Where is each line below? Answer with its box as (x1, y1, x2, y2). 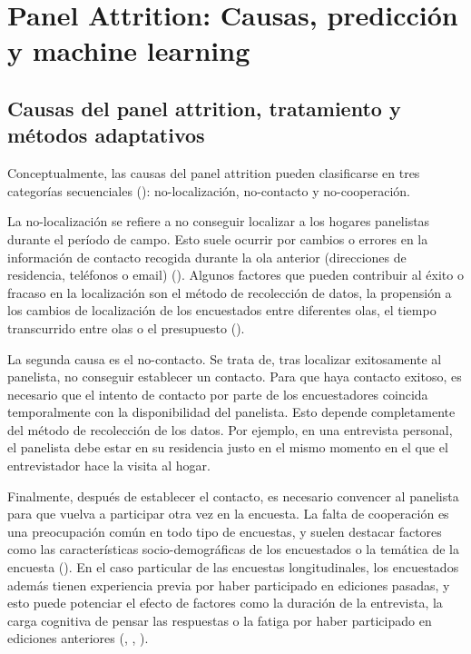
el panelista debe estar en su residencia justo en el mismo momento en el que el (7, 438, 448, 457)
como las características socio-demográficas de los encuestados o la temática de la (7, 540, 460, 559)
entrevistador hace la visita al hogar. (7, 456, 211, 475)
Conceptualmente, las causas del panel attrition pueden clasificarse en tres (7, 163, 420, 183)
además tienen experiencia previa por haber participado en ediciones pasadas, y (7, 575, 450, 594)
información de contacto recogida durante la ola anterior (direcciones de (7, 247, 407, 266)
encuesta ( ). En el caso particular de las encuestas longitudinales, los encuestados (7, 558, 459, 577)
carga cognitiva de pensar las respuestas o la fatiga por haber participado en (7, 610, 432, 629)
